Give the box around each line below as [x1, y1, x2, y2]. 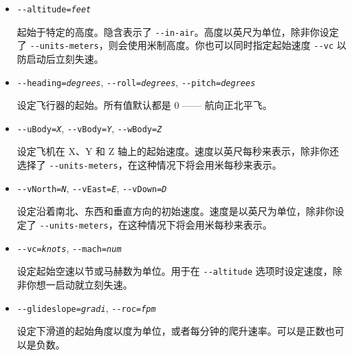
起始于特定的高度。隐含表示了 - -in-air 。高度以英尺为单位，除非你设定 [16, 24, 339, 39]
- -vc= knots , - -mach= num [16, 240, 122, 255]
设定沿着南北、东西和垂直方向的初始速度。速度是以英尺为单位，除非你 [16, 204, 335, 218]
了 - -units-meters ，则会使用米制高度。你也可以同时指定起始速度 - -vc [16, 38, 334, 52]
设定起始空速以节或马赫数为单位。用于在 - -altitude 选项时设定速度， [16, 264, 333, 278]
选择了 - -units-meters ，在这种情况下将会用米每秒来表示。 [16, 158, 282, 172]
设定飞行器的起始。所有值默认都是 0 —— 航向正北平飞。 [16, 98, 272, 112]
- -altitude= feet [16, 5, 91, 14]
